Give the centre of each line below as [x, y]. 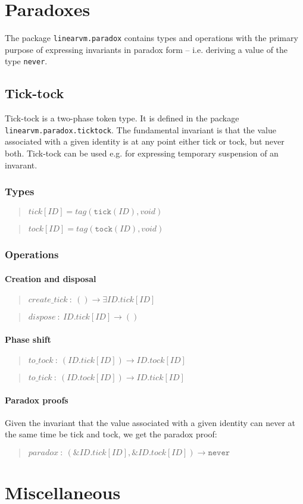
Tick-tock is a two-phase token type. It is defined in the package [122, 118]
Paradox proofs [37, 400]
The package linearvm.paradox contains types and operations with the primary [151, 38]
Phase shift [28, 339]
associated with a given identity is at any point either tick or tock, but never [145, 141]
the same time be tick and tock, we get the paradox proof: [111, 434]
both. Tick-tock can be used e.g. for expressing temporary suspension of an [142, 153]
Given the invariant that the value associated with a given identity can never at [150, 422]
